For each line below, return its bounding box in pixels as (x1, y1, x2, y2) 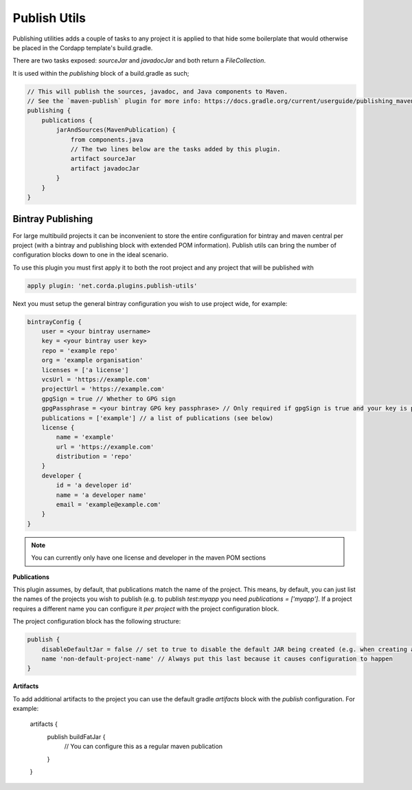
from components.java (70, 135, 144, 144)
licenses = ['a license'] (41, 366, 129, 374)
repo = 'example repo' (41, 347, 118, 354)
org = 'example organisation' (41, 356, 144, 364)
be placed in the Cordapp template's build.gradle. (12, 43, 153, 52)
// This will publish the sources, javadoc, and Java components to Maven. (27, 87, 288, 96)
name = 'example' (56, 433, 115, 441)
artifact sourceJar (70, 155, 137, 163)
